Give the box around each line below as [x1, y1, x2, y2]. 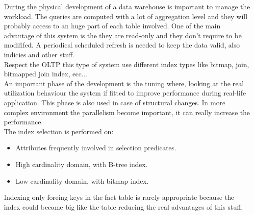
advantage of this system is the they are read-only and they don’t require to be [4, 30, 242, 40]
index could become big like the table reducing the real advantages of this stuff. [4, 201, 243, 212]
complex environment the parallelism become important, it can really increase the [4, 107, 250, 117]
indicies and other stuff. [4, 49, 75, 59]
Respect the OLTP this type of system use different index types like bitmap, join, [4, 59, 249, 69]
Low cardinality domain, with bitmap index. [15, 175, 149, 186]
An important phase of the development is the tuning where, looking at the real [4, 78, 244, 88]
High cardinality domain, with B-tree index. [15, 159, 148, 169]
